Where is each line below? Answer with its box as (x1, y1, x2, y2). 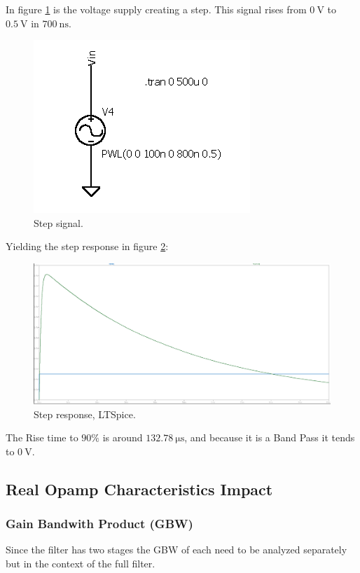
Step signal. (34, 215, 83, 230)
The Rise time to (6, 430, 78, 445)
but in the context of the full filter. (6, 555, 155, 570)
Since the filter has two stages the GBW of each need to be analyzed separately (6, 542, 347, 557)
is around (102, 430, 143, 445)
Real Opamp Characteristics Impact (6, 478, 273, 499)
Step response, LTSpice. (34, 406, 136, 421)
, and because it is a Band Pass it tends (184, 430, 355, 445)
